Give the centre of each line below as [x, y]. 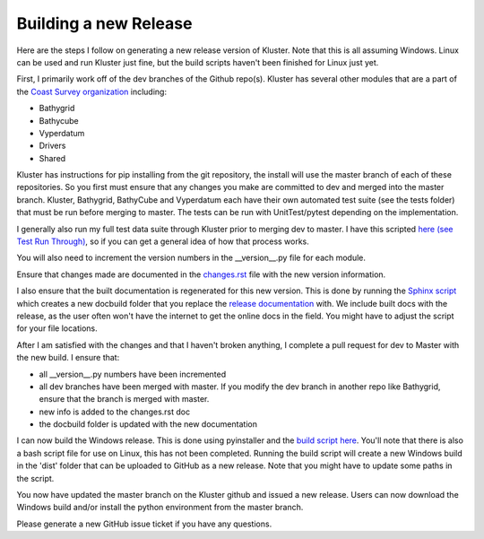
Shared [52, 158]
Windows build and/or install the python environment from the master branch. [160, 508]
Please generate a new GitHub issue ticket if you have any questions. [144, 524]
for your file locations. [57, 328]
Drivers [52, 146]
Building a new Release [104, 23]
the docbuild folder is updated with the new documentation [148, 424]
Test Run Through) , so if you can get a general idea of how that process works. [163, 241]
